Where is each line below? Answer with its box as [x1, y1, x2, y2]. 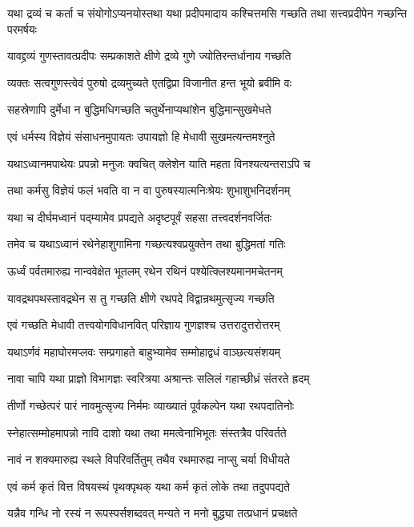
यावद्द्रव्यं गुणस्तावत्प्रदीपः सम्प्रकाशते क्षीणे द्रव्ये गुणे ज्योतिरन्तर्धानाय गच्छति [7, 47, 291, 64]
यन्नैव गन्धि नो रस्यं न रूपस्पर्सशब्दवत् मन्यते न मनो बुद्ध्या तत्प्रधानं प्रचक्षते [7, 505, 298, 521]
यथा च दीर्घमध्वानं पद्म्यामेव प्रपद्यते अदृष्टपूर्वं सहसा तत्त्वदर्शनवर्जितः [7, 208, 272, 225]
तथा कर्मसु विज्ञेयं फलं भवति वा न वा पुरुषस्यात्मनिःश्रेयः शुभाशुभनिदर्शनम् [7, 182, 291, 199]
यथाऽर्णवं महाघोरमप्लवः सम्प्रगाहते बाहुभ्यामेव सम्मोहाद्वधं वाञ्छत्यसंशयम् [7, 343, 280, 360]
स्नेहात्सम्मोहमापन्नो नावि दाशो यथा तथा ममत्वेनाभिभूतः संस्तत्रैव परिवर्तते [7, 424, 287, 441]
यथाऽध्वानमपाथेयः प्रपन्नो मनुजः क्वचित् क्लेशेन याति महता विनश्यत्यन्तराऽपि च [7, 155, 311, 171]
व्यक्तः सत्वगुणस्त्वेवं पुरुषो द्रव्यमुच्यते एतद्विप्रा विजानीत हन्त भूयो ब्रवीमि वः [7, 74, 292, 91]
